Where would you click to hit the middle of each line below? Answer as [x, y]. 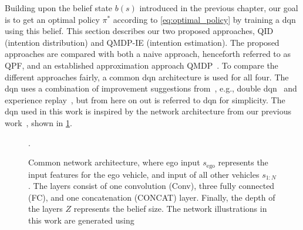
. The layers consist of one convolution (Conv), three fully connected [151, 186]
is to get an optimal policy [52, 19]
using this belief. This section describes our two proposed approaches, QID [139, 31]
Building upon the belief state [59, 8]
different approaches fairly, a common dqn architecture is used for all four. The [147, 77]
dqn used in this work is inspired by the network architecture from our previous [148, 111]
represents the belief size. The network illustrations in [170, 209]
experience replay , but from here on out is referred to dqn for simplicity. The [145, 99]
